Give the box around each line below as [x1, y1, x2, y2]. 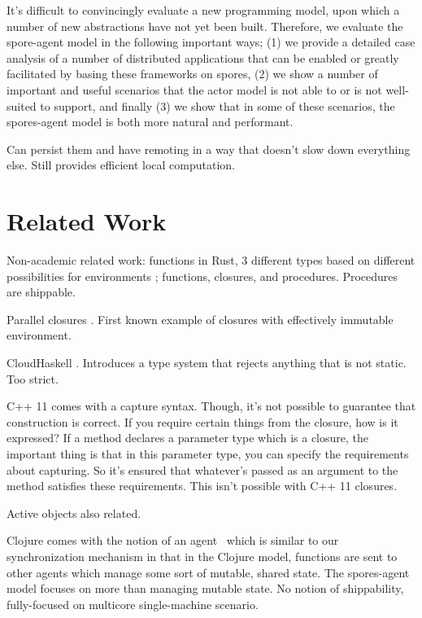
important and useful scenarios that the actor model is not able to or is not [7, 81, 382, 98]
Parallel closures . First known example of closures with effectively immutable [7, 310, 394, 327]
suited [7, 97, 37, 114]
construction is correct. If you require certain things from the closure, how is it [7, 413, 398, 430]
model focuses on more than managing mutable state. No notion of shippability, [7, 580, 404, 597]
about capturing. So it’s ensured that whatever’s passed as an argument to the [7, 461, 398, 478]
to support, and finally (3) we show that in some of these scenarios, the [40, 97, 395, 114]
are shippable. [7, 283, 76, 300]
